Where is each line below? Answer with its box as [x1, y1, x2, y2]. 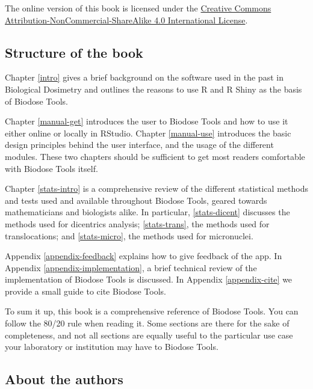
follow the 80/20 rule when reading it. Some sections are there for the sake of [5, 317, 290, 329]
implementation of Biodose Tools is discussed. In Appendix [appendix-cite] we [5, 273, 293, 286]
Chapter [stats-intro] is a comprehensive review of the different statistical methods [5, 182, 308, 195]
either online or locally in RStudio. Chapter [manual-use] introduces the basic [5, 126, 291, 139]
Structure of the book [5, 43, 143, 61]
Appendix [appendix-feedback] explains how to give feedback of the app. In [5, 250, 282, 262]
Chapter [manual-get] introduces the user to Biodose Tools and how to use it [5, 115, 288, 127]
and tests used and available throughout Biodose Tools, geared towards [5, 194, 267, 206]
